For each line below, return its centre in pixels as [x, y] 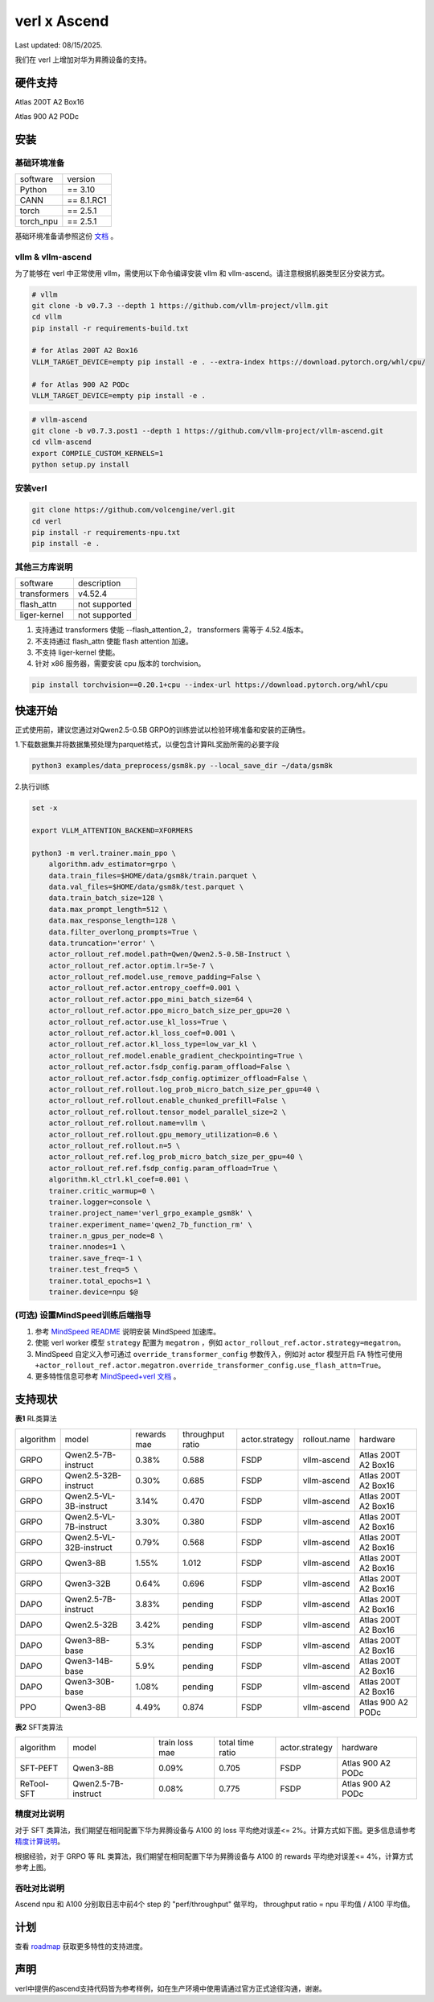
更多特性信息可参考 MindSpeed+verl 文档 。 [108, 1376]
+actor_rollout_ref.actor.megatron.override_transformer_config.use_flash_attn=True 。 [210, 1365]
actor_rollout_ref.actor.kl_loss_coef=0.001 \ [142, 1033]
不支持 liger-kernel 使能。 [77, 652]
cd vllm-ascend [61, 442]
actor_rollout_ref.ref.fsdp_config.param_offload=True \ [163, 1168]
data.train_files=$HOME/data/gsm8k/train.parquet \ [153, 876]
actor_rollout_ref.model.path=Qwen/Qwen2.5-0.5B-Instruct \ [170, 954]
